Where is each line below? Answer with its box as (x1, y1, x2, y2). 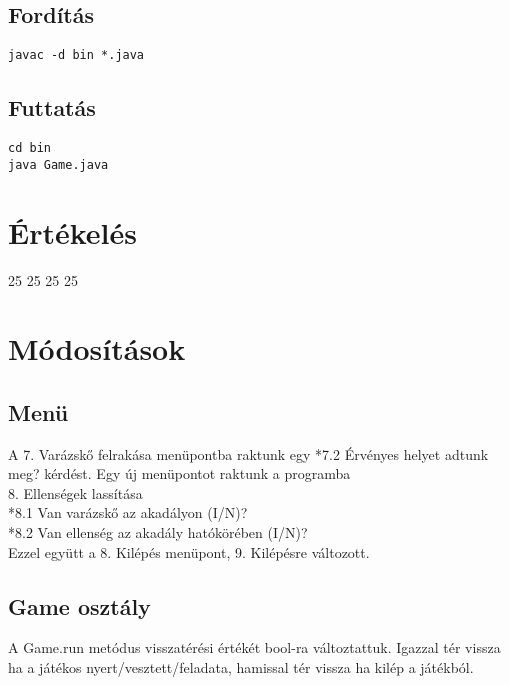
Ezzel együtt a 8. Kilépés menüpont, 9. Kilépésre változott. (8, 541, 370, 562)
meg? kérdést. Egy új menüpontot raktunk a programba (8, 463, 351, 484)
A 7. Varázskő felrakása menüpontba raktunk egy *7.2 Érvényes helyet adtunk (8, 443, 489, 464)
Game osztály (8, 590, 151, 621)
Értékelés (8, 211, 137, 252)
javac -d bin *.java (8, 48, 145, 63)
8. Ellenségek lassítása (8, 482, 143, 503)
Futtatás (8, 92, 96, 123)
